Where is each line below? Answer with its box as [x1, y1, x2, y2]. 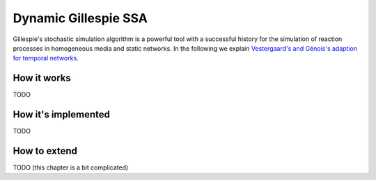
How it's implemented [13, 108, 111, 121]
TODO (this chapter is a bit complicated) [13, 163, 129, 172]
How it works [13, 72, 71, 84]
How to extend [13, 145, 78, 156]
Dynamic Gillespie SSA [13, 10, 148, 26]
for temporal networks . [13, 54, 79, 63]
